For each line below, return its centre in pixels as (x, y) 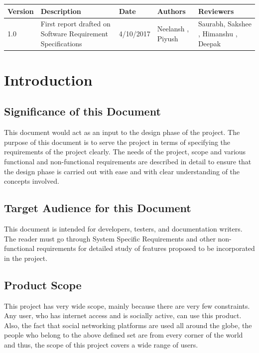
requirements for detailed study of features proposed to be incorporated (146, 248)
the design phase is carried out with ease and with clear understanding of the (122, 171)
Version (21, 11)
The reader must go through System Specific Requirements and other (110, 238)
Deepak (209, 43)
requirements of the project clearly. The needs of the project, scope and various (125, 152)
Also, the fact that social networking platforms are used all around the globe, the (128, 325)
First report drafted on (75, 24)
